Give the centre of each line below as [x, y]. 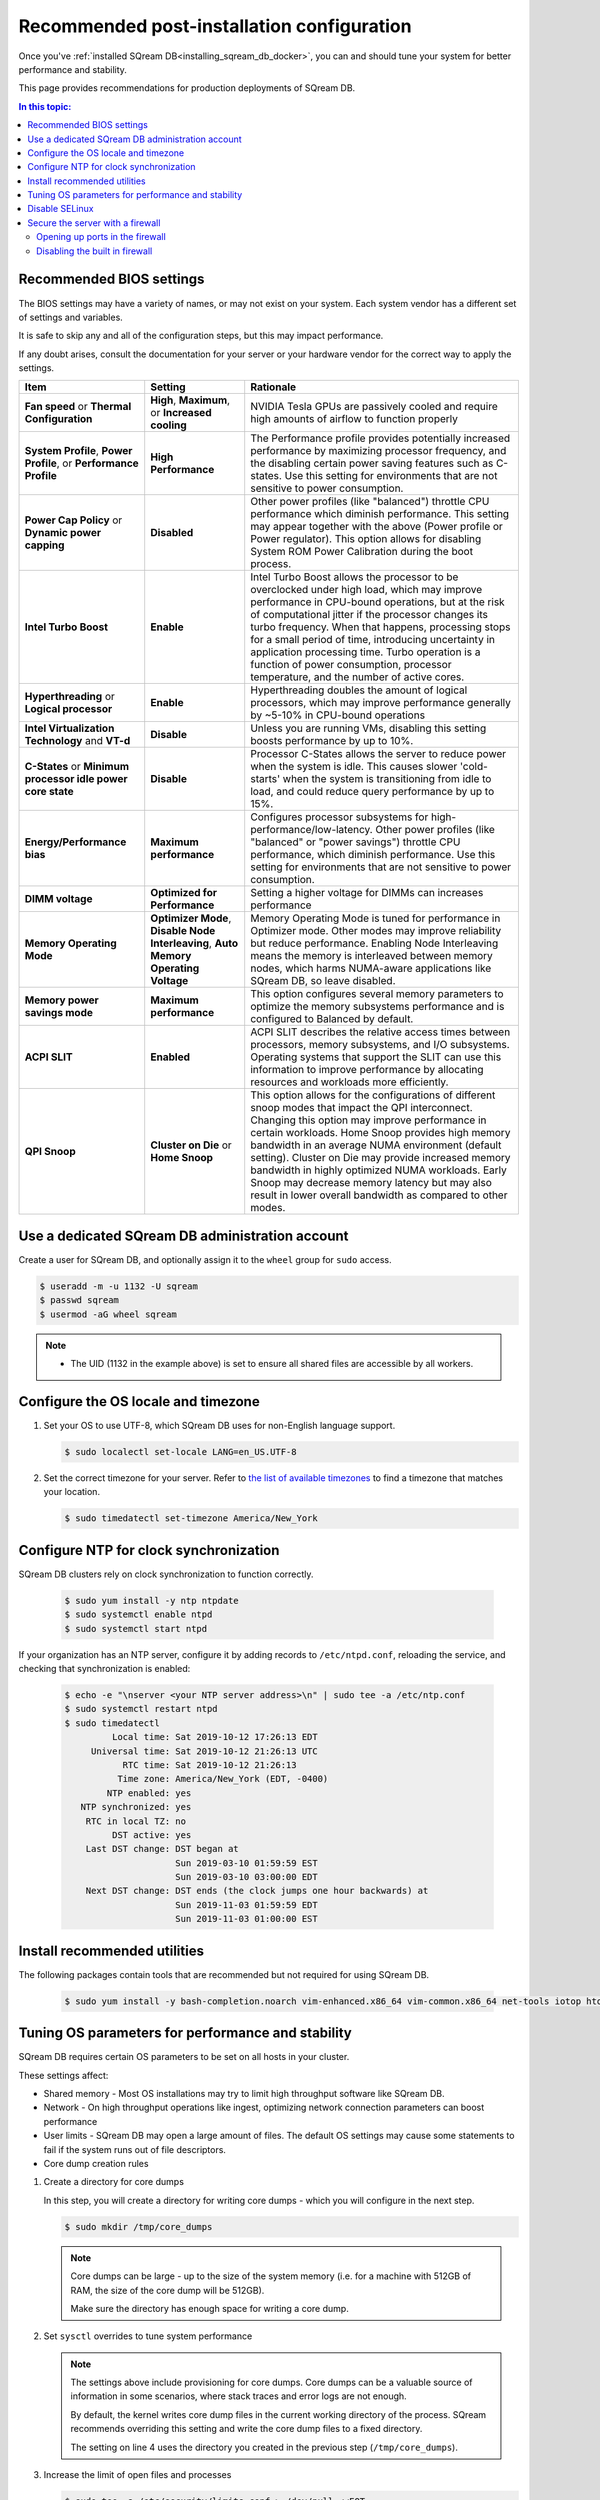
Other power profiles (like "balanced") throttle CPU [370, 502]
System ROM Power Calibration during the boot [362, 552]
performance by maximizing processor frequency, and [378, 451]
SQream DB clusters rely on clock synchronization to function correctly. [166, 1574]
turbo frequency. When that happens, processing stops [380, 627]
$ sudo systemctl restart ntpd [141, 1709]
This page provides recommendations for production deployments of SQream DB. [187, 88]
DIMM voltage [58, 899]
